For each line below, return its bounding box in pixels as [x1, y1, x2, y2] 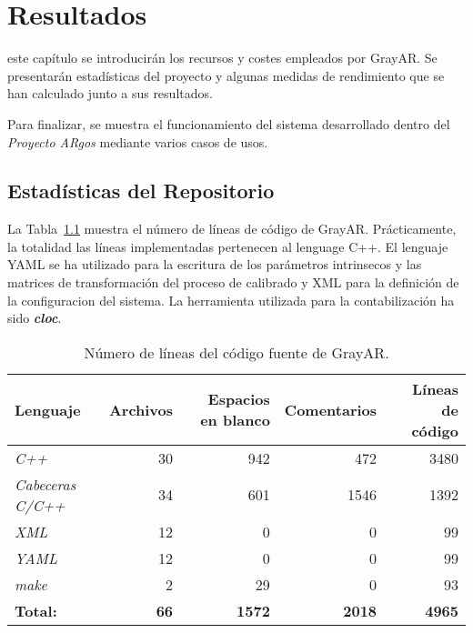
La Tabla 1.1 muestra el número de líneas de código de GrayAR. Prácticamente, [7, 219, 457, 238]
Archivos [108, 398, 174, 420]
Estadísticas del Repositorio [7, 176, 275, 205]
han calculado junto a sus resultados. [7, 84, 213, 103]
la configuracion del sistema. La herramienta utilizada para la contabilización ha [7, 290, 455, 309]
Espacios [207, 388, 270, 410]
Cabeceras [15, 473, 76, 495]
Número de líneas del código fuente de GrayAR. [84, 341, 389, 363]
